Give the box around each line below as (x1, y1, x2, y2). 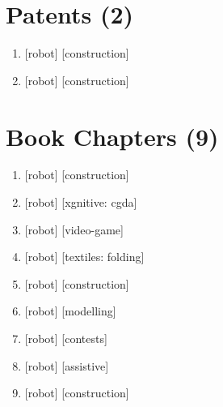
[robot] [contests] (24, 330, 107, 346)
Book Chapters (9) (6, 119, 219, 152)
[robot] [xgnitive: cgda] (24, 194, 137, 211)
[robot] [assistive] (24, 357, 109, 374)
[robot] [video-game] (24, 221, 124, 238)
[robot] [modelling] (24, 302, 116, 319)
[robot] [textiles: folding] (24, 248, 145, 265)
